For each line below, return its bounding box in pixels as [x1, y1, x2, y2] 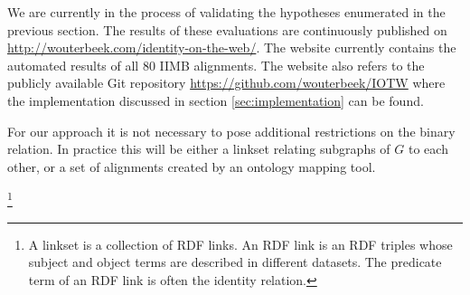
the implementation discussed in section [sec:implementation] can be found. [7, 90, 424, 109]
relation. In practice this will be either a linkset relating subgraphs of [7, 139, 390, 158]
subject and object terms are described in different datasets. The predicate [28, 252, 442, 271]
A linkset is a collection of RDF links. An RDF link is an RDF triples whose [28, 234, 453, 253]
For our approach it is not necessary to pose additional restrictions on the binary [7, 121, 456, 140]
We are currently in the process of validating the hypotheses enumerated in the [7, 3, 446, 21]
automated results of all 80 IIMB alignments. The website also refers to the [7, 55, 425, 74]
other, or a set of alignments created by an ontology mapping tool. [7, 157, 376, 176]
